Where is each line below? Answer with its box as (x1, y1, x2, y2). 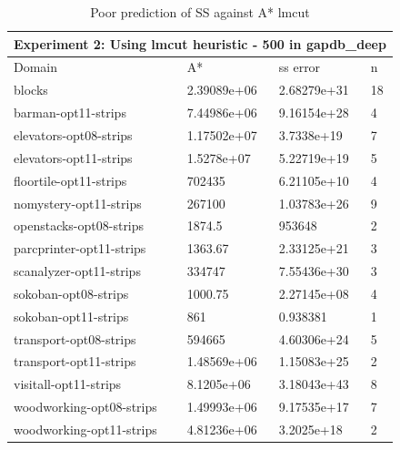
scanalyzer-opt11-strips (14, 261, 141, 281)
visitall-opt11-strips (14, 374, 122, 394)
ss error (278, 57, 321, 77)
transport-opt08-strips (14, 329, 136, 348)
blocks (14, 80, 48, 99)
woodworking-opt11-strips (14, 419, 157, 438)
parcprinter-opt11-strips (14, 239, 146, 258)
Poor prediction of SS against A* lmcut (90, 3, 310, 21)
